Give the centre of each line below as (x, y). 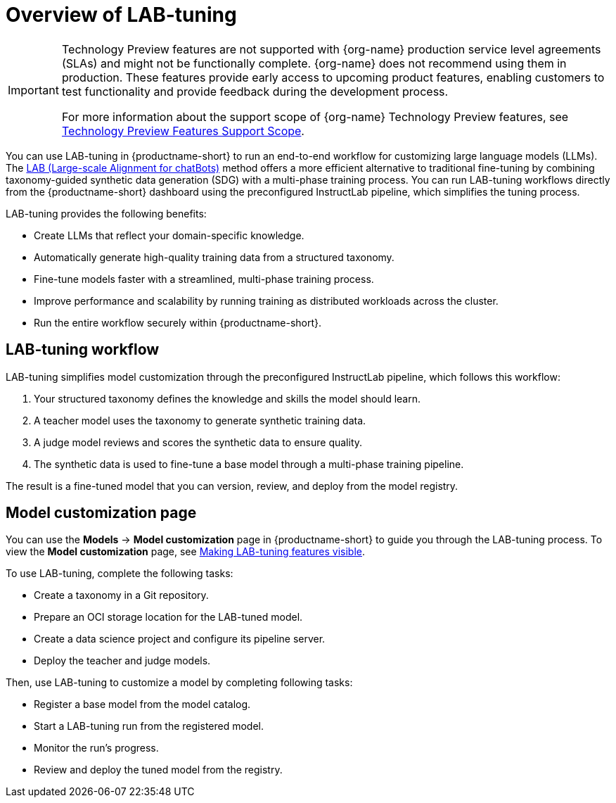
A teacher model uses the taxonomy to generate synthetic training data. (200, 420)
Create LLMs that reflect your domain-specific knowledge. (169, 235)
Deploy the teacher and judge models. (122, 661)
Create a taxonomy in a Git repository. (121, 595)
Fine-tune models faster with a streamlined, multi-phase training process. (204, 279)
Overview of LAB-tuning (121, 15)
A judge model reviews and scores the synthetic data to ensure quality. (198, 442)
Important (33, 90)
